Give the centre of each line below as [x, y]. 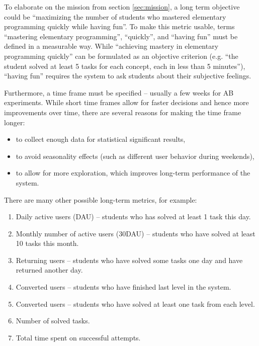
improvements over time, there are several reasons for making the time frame [123, 112]
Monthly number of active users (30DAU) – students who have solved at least [136, 233]
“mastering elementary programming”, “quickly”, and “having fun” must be [121, 36]
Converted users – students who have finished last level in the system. [123, 287]
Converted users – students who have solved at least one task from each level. [135, 304]
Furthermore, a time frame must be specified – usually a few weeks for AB [119, 92]
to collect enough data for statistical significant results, [101, 139]
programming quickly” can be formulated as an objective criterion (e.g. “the [121, 56]
